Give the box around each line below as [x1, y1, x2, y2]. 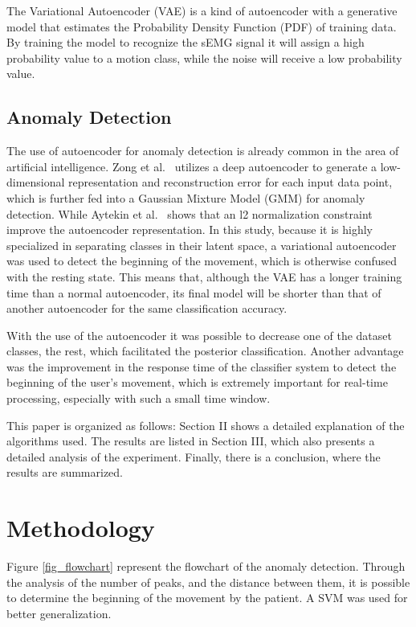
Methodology [6, 511, 155, 544]
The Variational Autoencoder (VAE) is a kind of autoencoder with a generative [6, 2, 398, 18]
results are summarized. [6, 464, 123, 481]
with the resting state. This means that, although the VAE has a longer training [6, 268, 402, 285]
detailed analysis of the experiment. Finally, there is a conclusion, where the [6, 448, 381, 465]
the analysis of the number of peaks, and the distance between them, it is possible [6, 573, 410, 590]
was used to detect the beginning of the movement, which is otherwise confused [6, 252, 398, 269]
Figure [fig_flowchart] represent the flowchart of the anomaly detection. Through [6, 558, 406, 575]
